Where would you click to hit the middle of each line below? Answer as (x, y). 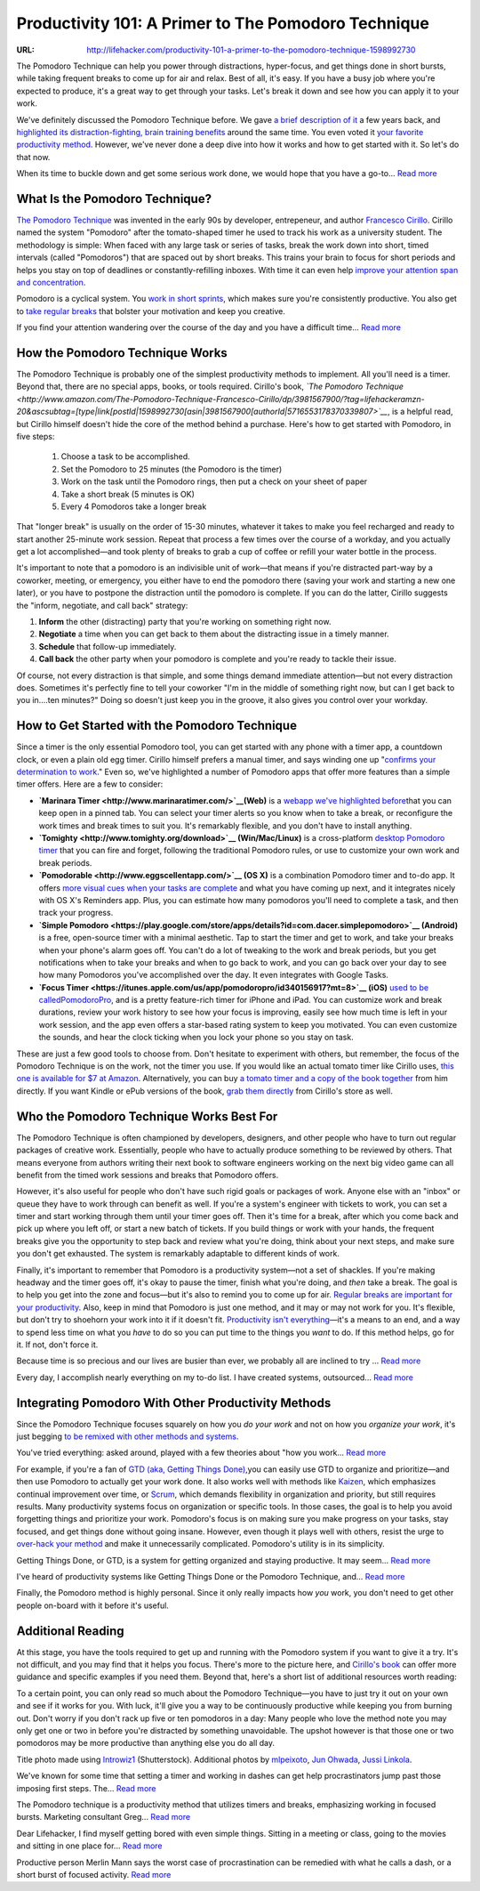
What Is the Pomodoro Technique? (114, 199)
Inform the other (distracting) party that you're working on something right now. (185, 622)
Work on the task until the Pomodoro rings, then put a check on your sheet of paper (214, 481)
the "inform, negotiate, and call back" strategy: (102, 605)
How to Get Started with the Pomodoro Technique (157, 726)
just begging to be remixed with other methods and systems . (128, 1436)
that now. (33, 157)
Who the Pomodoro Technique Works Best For (147, 1116)
